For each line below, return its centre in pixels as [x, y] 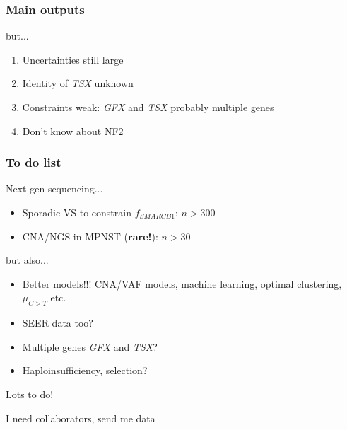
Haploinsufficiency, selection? [85, 370]
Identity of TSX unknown [78, 83]
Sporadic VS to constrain [77, 212]
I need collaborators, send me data [81, 418]
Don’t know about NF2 [73, 130]
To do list [34, 162]
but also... [27, 260]
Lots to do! [30, 394]
